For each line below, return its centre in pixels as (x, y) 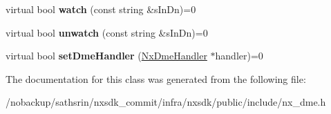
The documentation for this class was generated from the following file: (156, 78)
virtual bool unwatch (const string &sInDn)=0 (107, 32)
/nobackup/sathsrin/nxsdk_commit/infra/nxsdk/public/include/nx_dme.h (166, 102)
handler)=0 (239, 56)
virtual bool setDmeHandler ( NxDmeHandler (106, 56)
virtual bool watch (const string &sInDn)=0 (101, 9)
